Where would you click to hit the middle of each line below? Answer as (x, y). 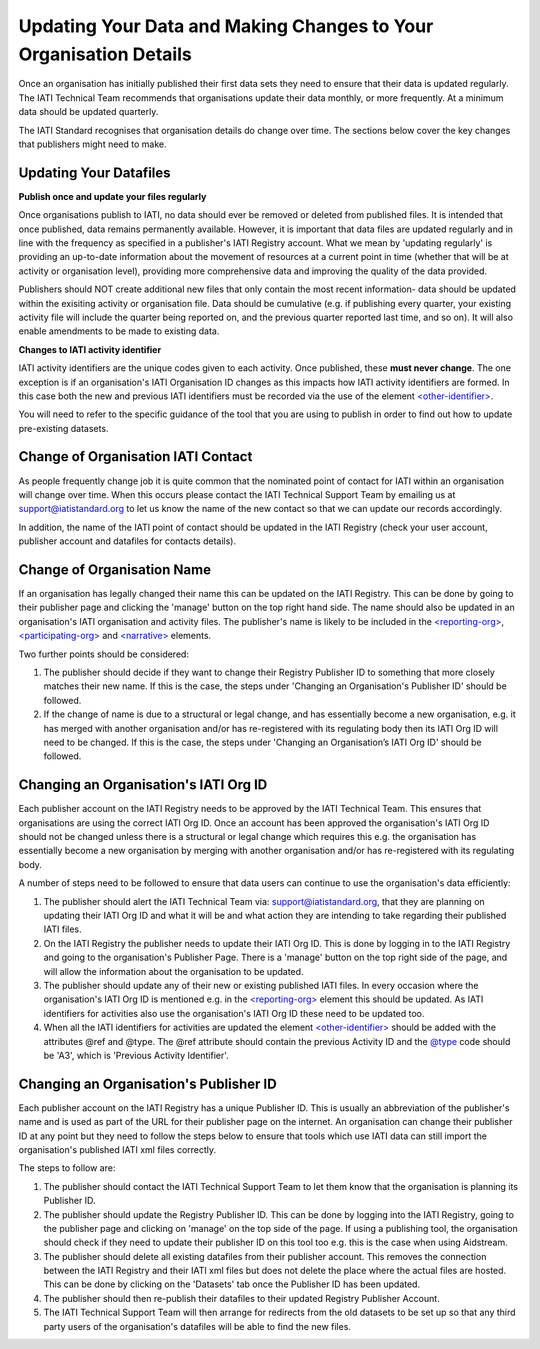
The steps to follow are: (67, 1168)
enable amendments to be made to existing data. (119, 331)
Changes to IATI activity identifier (90, 349)
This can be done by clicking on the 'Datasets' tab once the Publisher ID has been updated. (231, 1284)
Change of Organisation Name (115, 569)
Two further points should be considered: (104, 654)
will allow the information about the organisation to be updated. (173, 971)
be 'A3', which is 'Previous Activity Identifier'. (136, 1055)
